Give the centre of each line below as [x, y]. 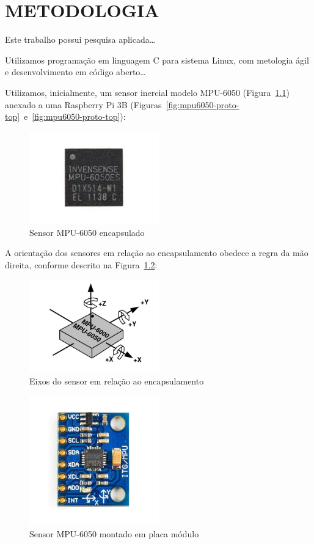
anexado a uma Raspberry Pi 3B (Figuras [83, 104]
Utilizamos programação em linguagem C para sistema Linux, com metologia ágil [157, 60]
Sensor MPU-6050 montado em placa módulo [114, 533]
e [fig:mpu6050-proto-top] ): [75, 116]
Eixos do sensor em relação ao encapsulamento [117, 380]
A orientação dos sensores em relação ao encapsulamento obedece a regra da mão [157, 253]
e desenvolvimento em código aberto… [75, 72]
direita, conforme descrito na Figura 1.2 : [81, 264]
